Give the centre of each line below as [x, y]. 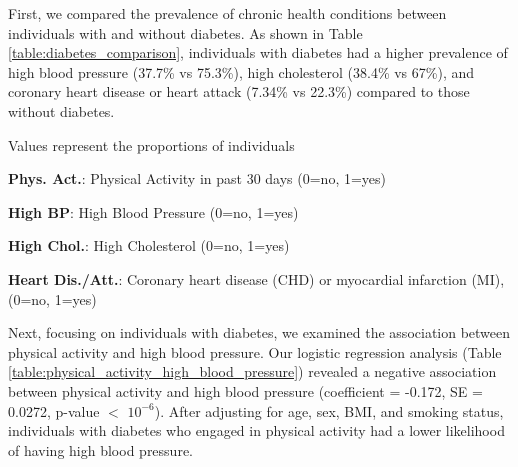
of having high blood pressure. [100, 449]
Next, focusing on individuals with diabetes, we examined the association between [259, 332]
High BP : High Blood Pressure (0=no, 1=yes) [153, 211]
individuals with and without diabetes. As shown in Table [185, 32]
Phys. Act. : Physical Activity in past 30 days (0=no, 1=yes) [197, 178]
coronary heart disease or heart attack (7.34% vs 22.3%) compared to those [239, 91]
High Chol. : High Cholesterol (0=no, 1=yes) [149, 245]
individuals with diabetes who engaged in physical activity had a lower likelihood [256, 430]
